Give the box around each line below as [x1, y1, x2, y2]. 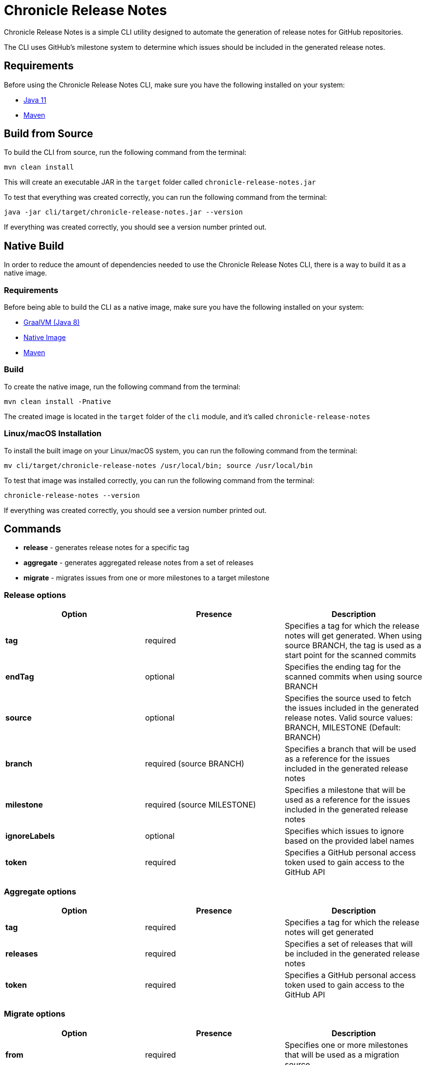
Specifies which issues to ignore [284, 826, 404, 836]
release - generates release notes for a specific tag [23, 543, 189, 552]
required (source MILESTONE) [145, 800, 256, 810]
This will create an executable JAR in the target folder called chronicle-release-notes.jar [4, 178, 316, 187]
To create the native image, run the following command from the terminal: [4, 382, 241, 391]
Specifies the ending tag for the [284, 662, 401, 672]
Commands [4, 522, 62, 535]
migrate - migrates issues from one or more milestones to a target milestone [23, 574, 270, 582]
